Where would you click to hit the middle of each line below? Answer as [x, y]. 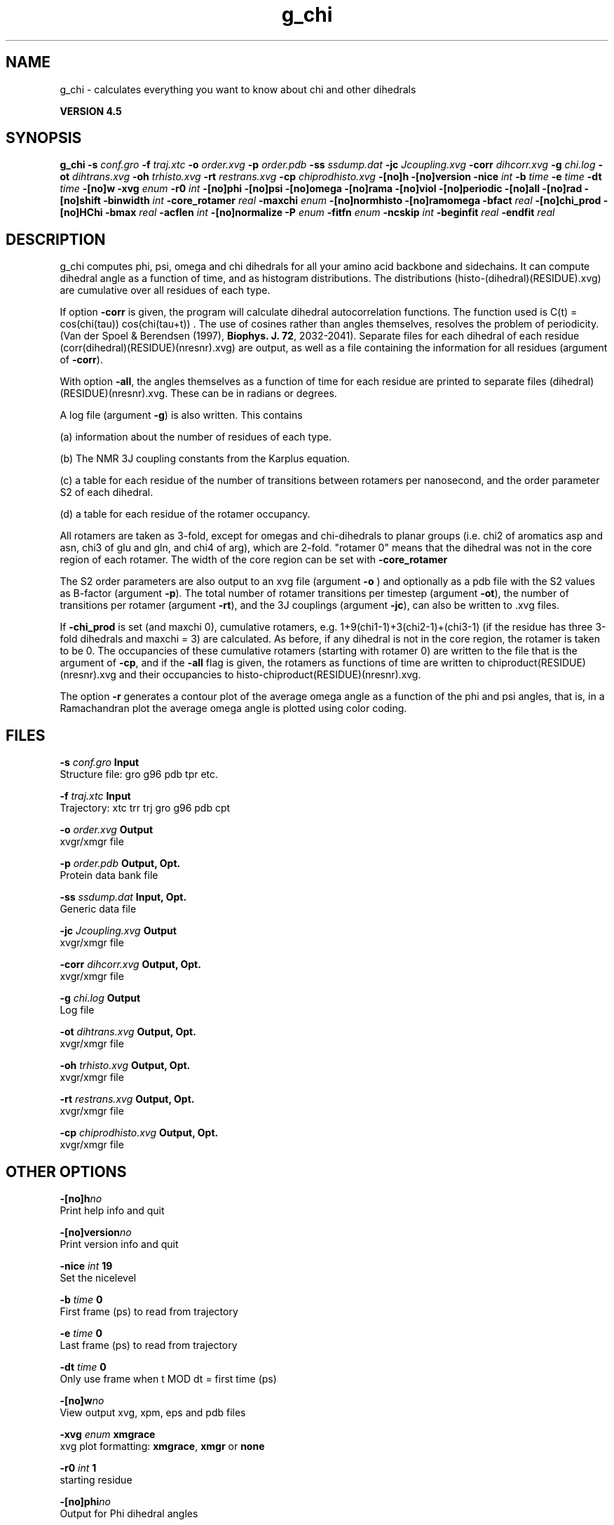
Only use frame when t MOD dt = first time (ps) [168, 1378]
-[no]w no [82, 1400]
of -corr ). [81, 360]
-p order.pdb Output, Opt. [120, 864]
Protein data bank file [109, 875]
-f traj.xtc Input [95, 796]
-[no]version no [96, 1232]
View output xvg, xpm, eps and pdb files [153, 1412]
